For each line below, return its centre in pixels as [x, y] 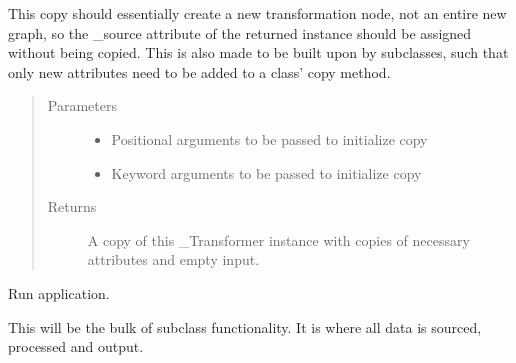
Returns [72, 206]
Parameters [82, 105]
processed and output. [76, 346]
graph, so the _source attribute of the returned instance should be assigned [240, 32]
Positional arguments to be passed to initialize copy [269, 138]
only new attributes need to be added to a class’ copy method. [199, 71]
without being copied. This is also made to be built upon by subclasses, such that [258, 52]
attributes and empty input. [173, 259]
